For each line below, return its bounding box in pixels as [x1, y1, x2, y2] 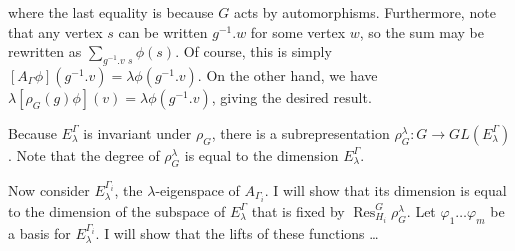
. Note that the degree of [8, 144, 160, 165]
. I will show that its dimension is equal [264, 179, 507, 200]
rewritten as [8, 41, 82, 62]
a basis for [8, 222, 71, 243]
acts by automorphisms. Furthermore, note [233, 2, 496, 22]
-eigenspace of [155, 179, 240, 200]
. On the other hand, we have [197, 64, 378, 85]
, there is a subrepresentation [211, 122, 390, 143]
